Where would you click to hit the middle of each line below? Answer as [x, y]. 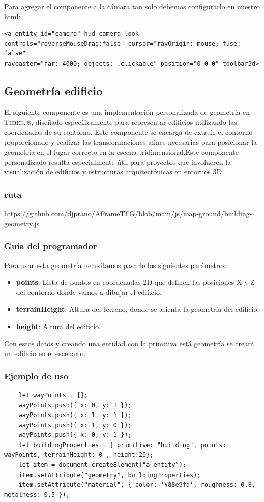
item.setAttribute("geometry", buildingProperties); [110, 475]
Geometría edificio [53, 90]
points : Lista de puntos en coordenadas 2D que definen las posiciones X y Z [135, 282]
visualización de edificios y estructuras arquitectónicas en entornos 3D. [114, 172]
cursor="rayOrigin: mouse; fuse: [184, 43]
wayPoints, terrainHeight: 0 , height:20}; [79, 455]
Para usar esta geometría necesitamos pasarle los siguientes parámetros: [116, 265]
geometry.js [22, 223]
